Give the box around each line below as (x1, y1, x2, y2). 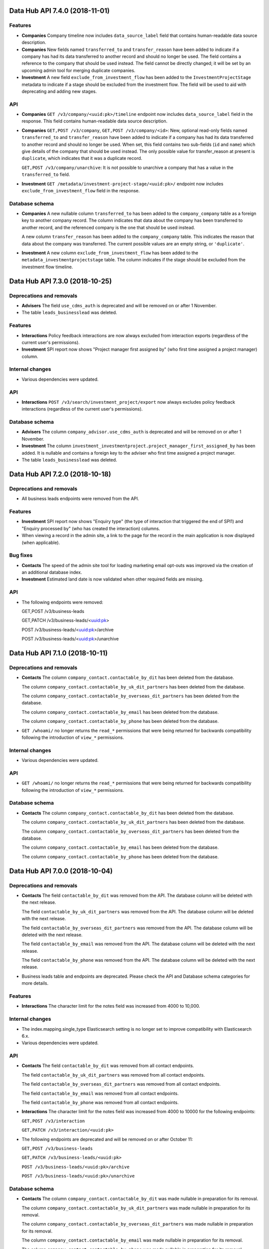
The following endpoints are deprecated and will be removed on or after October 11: (21, 1136, 193, 1142)
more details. (21, 980, 49, 986)
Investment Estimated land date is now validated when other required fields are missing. (21, 576, 204, 582)
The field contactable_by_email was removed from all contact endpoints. (21, 1090, 179, 1096)
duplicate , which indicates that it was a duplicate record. (21, 155, 142, 161)
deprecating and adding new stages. (21, 88, 97, 94)
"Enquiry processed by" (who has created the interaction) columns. (21, 525, 160, 532)
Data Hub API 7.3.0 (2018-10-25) (9, 277, 112, 285)
